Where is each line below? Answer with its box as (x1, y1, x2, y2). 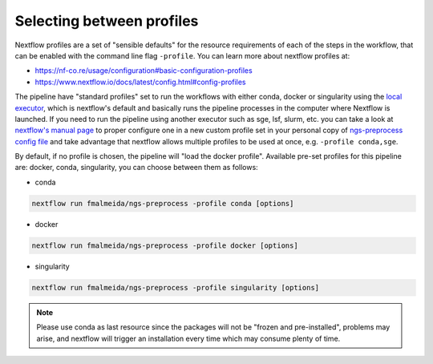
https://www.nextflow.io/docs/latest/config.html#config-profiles (34, 77, 246, 87)
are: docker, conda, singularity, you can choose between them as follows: (14, 163, 258, 172)
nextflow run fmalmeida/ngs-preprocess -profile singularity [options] (31, 283, 320, 292)
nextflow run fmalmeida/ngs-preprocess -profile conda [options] (31, 199, 294, 208)
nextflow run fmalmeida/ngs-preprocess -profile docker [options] (31, 241, 298, 250)
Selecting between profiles (14, 12, 199, 30)
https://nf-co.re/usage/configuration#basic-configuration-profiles (34, 66, 253, 75)
